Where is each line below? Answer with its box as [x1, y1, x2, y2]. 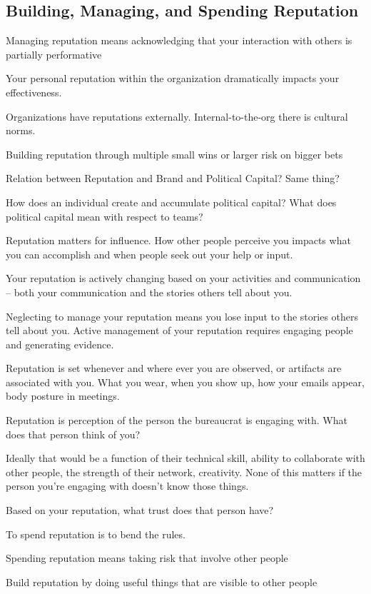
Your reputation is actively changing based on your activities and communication [6, 271, 361, 286]
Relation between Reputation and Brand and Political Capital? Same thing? [6, 171, 340, 186]
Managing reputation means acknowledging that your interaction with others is [6, 33, 352, 48]
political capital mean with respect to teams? [6, 208, 203, 223]
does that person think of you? [6, 426, 141, 441]
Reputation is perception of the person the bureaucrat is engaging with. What [6, 413, 347, 428]
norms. [6, 123, 36, 138]
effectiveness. [6, 84, 62, 99]
